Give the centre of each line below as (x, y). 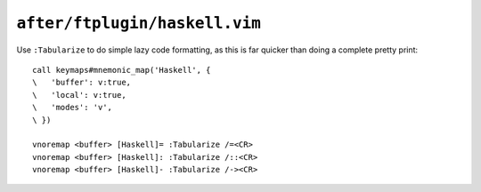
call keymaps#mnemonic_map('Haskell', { (122, 70)
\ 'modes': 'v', (73, 108)
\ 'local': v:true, (79, 95)
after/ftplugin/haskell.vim (139, 23)
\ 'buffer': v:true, (82, 83)
